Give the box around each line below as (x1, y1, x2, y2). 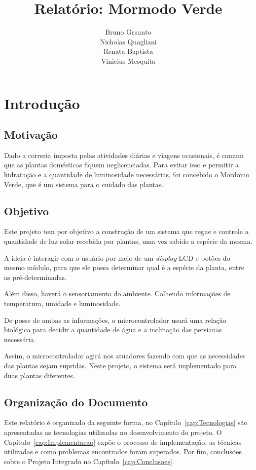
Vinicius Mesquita (101, 55, 156, 66)
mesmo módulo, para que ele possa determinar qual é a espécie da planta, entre (4, 262, 244, 273)
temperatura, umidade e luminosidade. (4, 298, 121, 309)
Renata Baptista (103, 46, 153, 56)
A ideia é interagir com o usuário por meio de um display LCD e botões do (4, 252, 230, 263)
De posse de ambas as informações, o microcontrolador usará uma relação (4, 314, 226, 325)
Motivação (4, 127, 58, 142)
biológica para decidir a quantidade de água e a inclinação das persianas (4, 324, 222, 335)
